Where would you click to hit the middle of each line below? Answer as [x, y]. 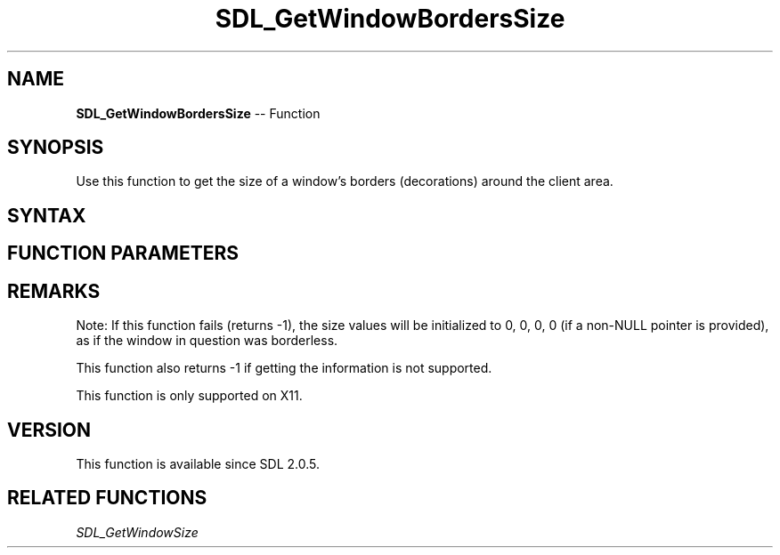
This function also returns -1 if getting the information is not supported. [284, 368]
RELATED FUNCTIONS [107, 498]
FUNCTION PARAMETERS [123, 253]
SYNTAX [47, 215]
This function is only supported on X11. [189, 396]
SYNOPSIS [56, 148]
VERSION [49, 430]
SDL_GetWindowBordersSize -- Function [198, 113]
